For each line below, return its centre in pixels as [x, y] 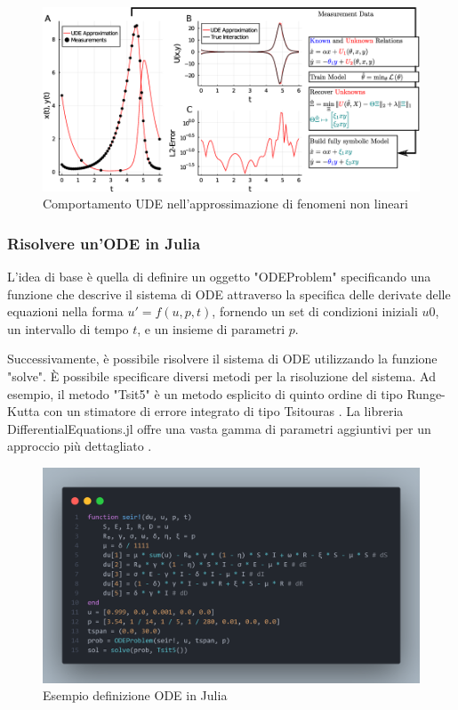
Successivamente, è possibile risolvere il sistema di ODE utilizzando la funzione [222, 359]
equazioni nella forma [65, 311]
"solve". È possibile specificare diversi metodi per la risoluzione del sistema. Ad [221, 376]
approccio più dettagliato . [80, 446]
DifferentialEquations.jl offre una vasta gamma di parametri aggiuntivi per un [219, 428]
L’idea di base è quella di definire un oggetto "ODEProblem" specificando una [219, 277]
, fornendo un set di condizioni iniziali [315, 311]
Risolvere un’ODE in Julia [104, 243]
